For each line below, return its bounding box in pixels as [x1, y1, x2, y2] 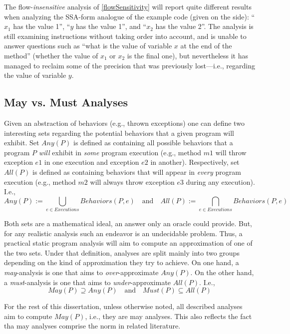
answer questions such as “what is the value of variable [4, 40, 172, 51]
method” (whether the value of [4, 50, 98, 60]
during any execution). [186, 176, 255, 187]
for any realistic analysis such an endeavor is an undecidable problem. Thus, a [4, 228, 243, 238]
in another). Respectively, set [150, 157, 240, 167]
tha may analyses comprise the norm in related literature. [4, 321, 181, 331]
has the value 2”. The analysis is [155, 21, 254, 31]
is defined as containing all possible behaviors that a [73, 137, 233, 148]
